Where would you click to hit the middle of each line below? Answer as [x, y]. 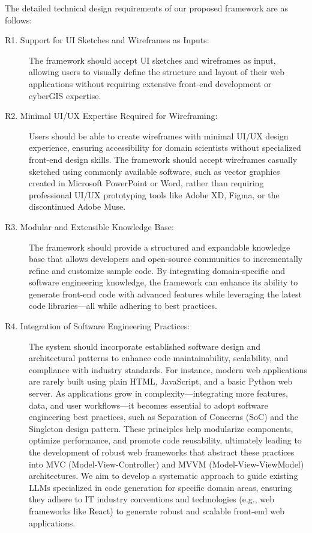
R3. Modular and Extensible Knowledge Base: [89, 226]
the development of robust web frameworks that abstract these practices [162, 452]
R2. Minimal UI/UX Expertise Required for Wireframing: [111, 116]
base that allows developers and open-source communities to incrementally [166, 259]
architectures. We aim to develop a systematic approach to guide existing [163, 476]
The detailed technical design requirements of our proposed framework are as [146, 8]
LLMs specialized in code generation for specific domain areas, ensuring [160, 487]
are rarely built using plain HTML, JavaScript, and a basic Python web [161, 381]
